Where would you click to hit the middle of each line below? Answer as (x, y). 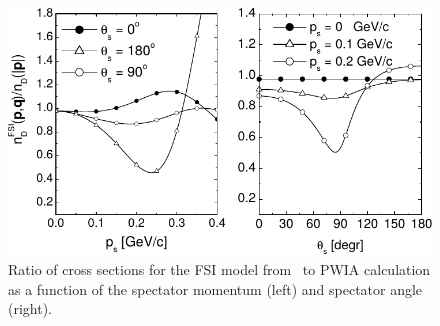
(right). (30, 308)
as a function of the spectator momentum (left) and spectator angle (215, 288)
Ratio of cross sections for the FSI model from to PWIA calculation (219, 269)
